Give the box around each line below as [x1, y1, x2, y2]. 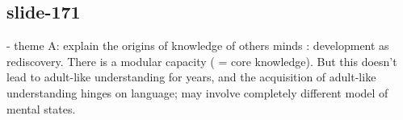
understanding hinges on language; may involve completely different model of [6, 84, 388, 101]
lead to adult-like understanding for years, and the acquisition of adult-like [6, 68, 376, 85]
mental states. [6, 100, 76, 117]
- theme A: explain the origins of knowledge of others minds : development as [6, 37, 389, 54]
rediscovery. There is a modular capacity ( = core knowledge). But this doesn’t [6, 52, 397, 69]
